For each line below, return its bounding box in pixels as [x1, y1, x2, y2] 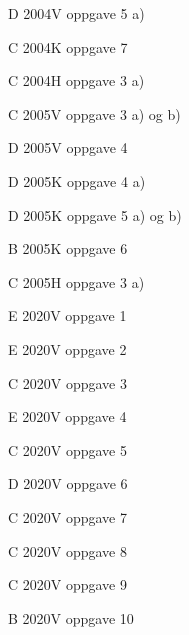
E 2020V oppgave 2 [8, 338, 127, 359]
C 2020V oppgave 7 [8, 506, 127, 527]
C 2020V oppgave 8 [8, 540, 127, 561]
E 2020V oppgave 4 [8, 406, 127, 427]
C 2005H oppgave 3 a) [8, 271, 145, 292]
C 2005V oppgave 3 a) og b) [8, 103, 181, 124]
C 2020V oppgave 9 [8, 574, 127, 595]
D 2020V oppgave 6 [8, 473, 128, 494]
